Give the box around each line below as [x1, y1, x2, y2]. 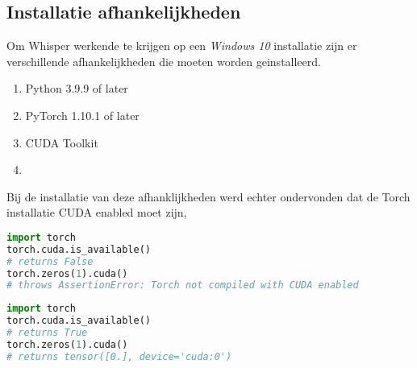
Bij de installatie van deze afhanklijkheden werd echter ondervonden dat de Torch [6, 188, 411, 205]
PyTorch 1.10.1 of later [25, 106, 140, 123]
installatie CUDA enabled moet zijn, [6, 204, 187, 221]
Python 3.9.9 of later [25, 80, 128, 97]
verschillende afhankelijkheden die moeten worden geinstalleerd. [6, 52, 321, 69]
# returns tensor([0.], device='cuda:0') [6, 350, 232, 362]
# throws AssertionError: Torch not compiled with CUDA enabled [6, 279, 359, 292]
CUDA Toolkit [25, 134, 98, 151]
